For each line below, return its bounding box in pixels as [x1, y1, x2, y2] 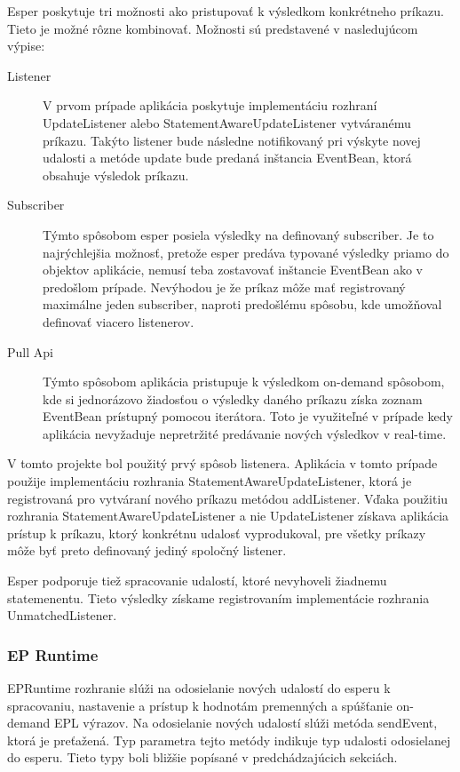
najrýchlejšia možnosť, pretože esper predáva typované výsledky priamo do [43, 243, 449, 261]
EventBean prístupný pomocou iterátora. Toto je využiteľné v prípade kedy [43, 407, 453, 426]
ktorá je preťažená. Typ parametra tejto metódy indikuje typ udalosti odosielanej [7, 730, 451, 749]
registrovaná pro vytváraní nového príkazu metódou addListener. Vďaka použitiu [7, 489, 448, 507]
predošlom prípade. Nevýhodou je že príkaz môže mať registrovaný [43, 277, 406, 296]
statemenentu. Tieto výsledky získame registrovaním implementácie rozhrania [7, 588, 430, 607]
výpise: [7, 36, 45, 55]
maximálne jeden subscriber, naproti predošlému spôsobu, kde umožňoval [43, 295, 442, 314]
